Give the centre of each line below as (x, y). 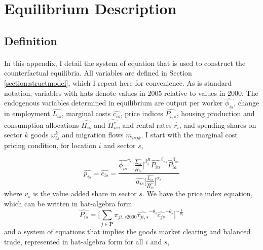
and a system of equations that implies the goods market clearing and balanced (127, 231)
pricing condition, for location (50, 145)
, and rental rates (145, 124)
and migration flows (93, 135)
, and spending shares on (218, 124)
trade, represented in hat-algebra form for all (74, 241)
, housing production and (216, 113)
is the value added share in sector (85, 193)
